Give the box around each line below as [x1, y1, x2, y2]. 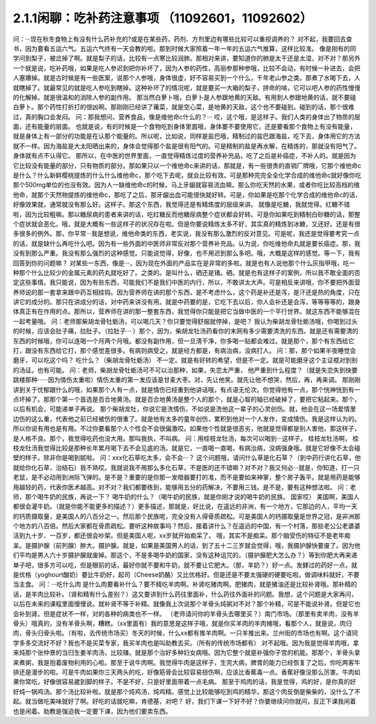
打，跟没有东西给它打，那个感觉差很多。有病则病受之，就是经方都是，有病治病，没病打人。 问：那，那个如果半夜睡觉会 [13, 347, 357, 355]
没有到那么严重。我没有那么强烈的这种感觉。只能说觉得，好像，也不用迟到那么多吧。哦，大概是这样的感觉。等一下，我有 [13, 249, 361, 258]
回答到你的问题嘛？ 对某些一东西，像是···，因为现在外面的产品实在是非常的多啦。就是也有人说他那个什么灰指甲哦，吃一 [13, 258, 356, 267]
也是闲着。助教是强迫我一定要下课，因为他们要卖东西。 [13, 707, 172, 715]
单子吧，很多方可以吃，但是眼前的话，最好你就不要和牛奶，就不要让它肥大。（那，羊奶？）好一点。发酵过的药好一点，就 [13, 560, 358, 569]
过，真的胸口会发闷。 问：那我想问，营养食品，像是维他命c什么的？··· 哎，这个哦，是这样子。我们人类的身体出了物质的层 [13, 112, 361, 121]
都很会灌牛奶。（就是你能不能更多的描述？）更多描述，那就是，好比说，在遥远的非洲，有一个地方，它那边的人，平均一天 [13, 502, 358, 511]
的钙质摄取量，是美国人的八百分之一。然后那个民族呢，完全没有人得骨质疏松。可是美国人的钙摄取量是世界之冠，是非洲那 [13, 512, 361, 520]
